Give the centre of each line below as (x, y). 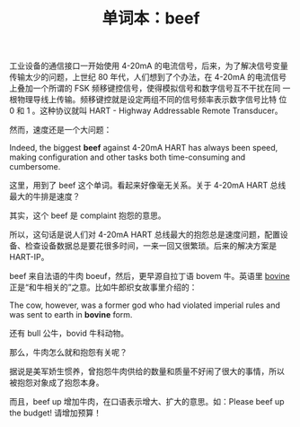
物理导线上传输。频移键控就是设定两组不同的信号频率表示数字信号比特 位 (152, 100)
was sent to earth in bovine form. (71, 315)
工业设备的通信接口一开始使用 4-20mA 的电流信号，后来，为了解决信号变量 (149, 66)
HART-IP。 (29, 257)
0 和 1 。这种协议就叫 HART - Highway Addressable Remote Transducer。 (146, 111)
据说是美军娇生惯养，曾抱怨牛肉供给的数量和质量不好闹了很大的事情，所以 (147, 371)
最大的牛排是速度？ (45, 196)
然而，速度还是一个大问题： (61, 130)
